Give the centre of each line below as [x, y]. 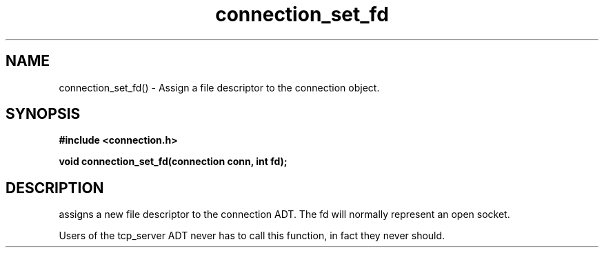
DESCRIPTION [55, 188]
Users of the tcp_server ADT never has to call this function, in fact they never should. [252, 236]
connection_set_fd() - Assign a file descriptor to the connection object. [219, 87]
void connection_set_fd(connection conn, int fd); [173, 162]
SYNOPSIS [43, 114]
